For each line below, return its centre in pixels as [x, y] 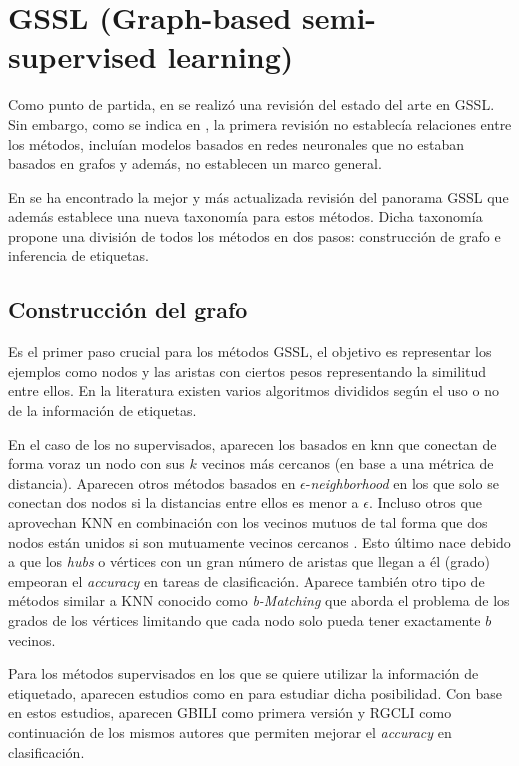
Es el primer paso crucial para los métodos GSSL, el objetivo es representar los [250, 351]
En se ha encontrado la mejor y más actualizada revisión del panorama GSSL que [258, 196]
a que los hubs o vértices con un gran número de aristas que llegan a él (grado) [249, 561]
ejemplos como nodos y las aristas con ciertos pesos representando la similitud [247, 370]
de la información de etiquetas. [102, 410]
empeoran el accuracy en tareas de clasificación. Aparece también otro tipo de [246, 580]
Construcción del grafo [128, 309]
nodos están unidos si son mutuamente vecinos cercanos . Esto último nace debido [259, 541]
